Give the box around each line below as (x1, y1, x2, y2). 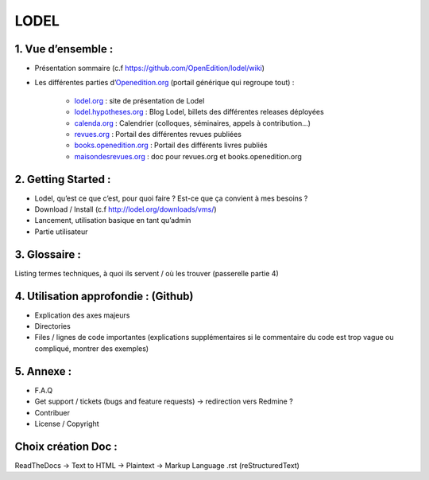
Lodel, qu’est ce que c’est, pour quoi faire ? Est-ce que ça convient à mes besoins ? (34, 193, 308, 203)
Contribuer (34, 408, 71, 417)
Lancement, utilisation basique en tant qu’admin (34, 216, 191, 225)
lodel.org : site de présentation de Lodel (74, 96, 205, 105)
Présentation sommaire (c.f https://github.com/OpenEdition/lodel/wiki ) (34, 64, 265, 73)
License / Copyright (34, 419, 99, 428)
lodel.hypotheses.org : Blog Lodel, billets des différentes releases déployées (74, 107, 325, 117)
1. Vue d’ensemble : (14, 42, 114, 56)
